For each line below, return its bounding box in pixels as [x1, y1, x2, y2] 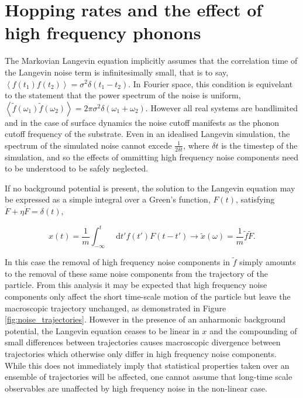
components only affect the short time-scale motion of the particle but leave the [5, 290, 291, 302]
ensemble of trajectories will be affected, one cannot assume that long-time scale [5, 370, 292, 383]
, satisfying [236, 193, 275, 205]
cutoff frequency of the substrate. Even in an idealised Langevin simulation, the [5, 128, 290, 140]
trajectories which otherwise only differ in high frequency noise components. [5, 347, 277, 359]
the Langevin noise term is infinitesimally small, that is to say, [5, 66, 229, 78]
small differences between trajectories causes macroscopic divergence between [5, 336, 281, 348]
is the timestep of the [221, 139, 298, 151]
